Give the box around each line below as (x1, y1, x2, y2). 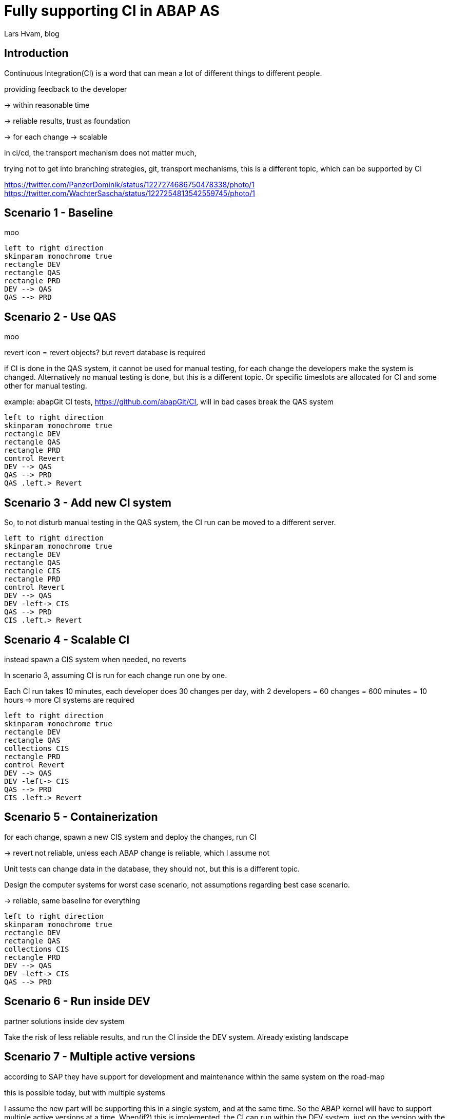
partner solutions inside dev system (4, 1016, 125, 1026)
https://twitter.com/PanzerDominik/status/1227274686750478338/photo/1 (4, 180, 255, 189)
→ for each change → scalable (4, 132, 108, 141)
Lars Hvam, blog (4, 29, 60, 38)
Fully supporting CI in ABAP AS (4, 2, 220, 20)
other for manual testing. (4, 381, 87, 391)
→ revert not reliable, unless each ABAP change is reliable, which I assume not (4, 848, 269, 857)
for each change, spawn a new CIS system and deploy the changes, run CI (4, 832, 257, 841)
